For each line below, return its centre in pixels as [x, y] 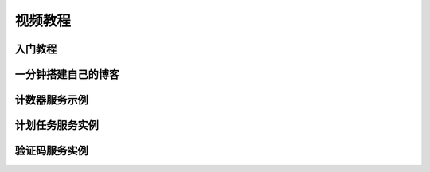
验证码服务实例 [51, 151]
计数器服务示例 [51, 100]
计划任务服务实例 [57, 125]
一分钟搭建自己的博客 [67, 74]
